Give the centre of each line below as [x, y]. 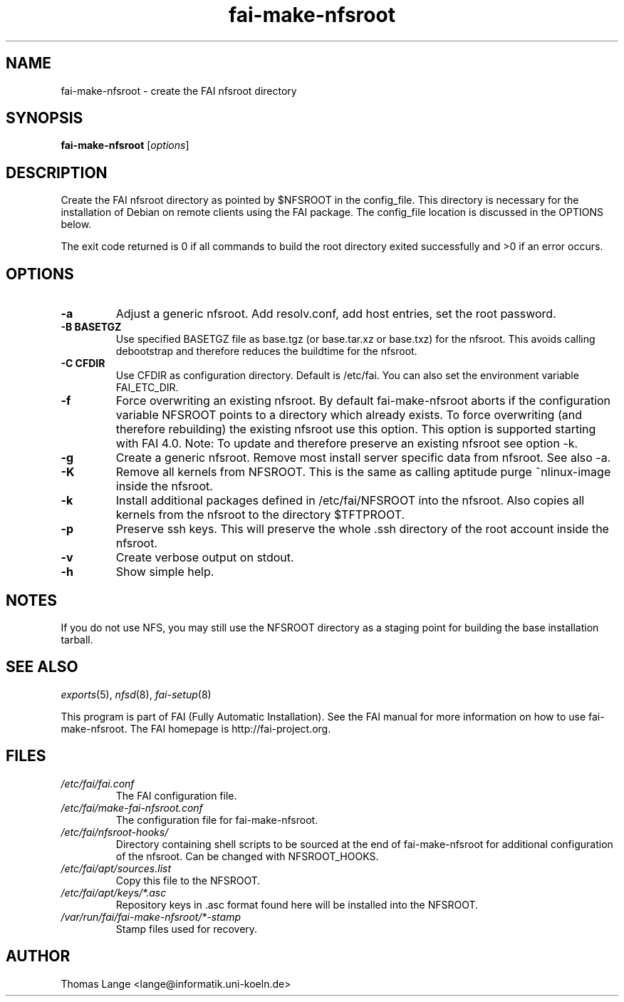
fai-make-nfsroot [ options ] [125, 145]
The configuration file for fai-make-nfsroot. [217, 820]
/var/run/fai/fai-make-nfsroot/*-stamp [151, 916]
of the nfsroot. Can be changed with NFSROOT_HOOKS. [247, 856]
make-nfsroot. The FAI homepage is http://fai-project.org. [196, 728]
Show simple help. [165, 572]
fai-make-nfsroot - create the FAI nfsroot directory [179, 91]
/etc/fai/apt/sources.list [116, 868]
